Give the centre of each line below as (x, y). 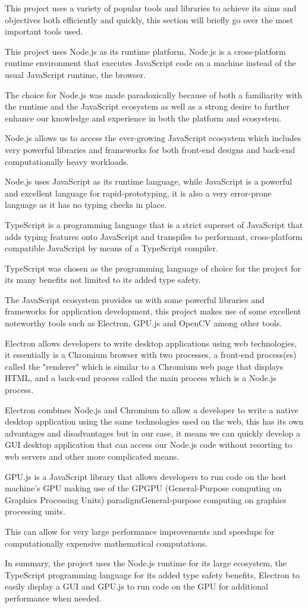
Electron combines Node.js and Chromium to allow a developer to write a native (152, 409)
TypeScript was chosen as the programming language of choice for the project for (153, 268)
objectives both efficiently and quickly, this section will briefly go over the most (149, 19)
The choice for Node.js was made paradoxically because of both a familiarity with (154, 94)
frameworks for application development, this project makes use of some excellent (153, 311)
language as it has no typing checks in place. (86, 205)
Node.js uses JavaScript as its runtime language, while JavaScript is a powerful (149, 181)
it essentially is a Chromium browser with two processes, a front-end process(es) (151, 355)
